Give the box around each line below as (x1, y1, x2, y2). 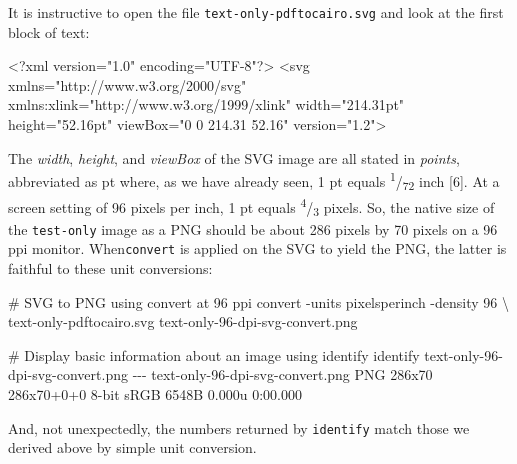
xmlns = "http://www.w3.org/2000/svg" (8, 74, 247, 95)
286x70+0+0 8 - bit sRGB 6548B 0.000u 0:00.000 (8, 384, 302, 405)
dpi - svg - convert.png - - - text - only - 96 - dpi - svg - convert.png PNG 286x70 (8, 364, 433, 385)
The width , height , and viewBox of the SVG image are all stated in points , (8, 147, 460, 168)
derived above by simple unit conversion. (8, 437, 257, 458)
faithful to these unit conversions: (8, 258, 213, 279)
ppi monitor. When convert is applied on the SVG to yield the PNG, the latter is (8, 238, 507, 259)
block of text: (8, 21, 90, 42)
